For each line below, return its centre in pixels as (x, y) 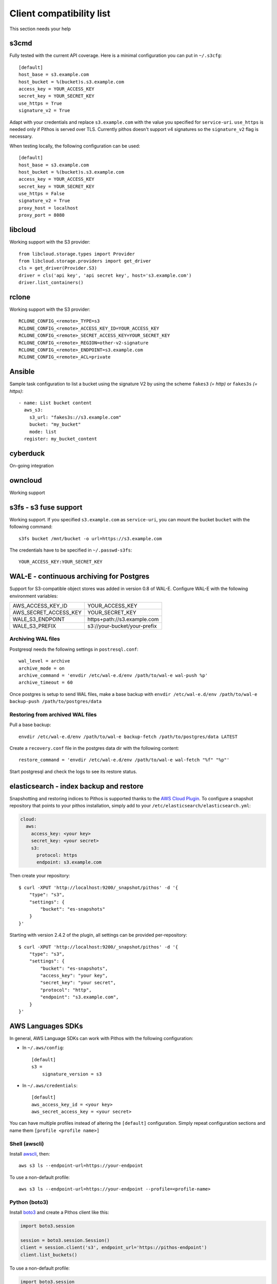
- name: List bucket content (55, 403)
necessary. (21, 137)
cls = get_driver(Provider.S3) (58, 268)
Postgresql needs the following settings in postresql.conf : (74, 649)
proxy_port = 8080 (42, 215)
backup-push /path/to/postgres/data (56, 702)
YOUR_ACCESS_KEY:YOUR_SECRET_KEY (61, 562)
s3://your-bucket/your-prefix (122, 626)
